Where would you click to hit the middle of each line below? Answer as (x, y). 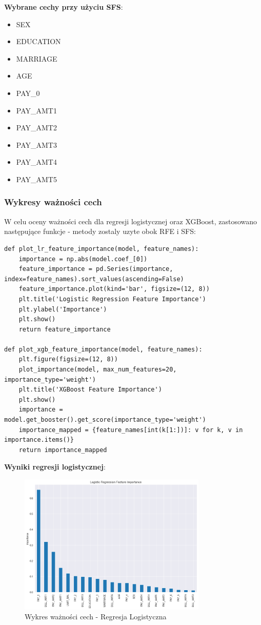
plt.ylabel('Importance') (63, 309)
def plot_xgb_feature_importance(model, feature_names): (103, 349)
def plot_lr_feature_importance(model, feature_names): (102, 249)
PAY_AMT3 (36, 144)
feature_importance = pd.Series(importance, (96, 269)
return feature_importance (65, 329)
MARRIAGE (37, 58)
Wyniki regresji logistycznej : (55, 467)
